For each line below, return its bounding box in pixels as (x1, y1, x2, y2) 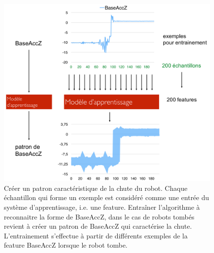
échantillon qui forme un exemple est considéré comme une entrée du (4, 192, 209, 202)
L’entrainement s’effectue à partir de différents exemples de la (4, 230, 188, 240)
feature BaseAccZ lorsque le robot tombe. (4, 240, 127, 250)
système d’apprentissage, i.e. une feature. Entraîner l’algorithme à (4, 202, 200, 212)
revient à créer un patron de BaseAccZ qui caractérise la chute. (4, 221, 192, 231)
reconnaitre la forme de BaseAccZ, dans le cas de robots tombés (4, 211, 195, 221)
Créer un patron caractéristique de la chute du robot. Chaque (4, 183, 188, 193)
